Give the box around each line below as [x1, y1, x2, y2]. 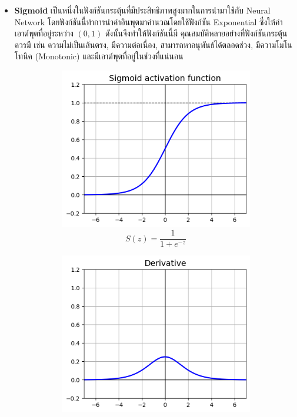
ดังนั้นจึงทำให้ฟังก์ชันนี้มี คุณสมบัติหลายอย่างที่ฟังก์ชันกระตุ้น [105, 27, 288, 39]
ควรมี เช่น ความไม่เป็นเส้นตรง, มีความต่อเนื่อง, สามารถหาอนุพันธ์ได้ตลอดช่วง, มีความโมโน [14, 38, 292, 51]
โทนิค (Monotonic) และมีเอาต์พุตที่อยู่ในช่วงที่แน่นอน [14, 50, 183, 62]
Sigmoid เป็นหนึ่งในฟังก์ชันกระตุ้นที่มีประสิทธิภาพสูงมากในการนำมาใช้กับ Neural [14, 4, 271, 16]
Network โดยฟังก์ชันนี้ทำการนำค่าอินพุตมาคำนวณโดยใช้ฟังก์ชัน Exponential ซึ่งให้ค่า [14, 15, 283, 28]
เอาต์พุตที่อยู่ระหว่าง [14, 27, 74, 39]
